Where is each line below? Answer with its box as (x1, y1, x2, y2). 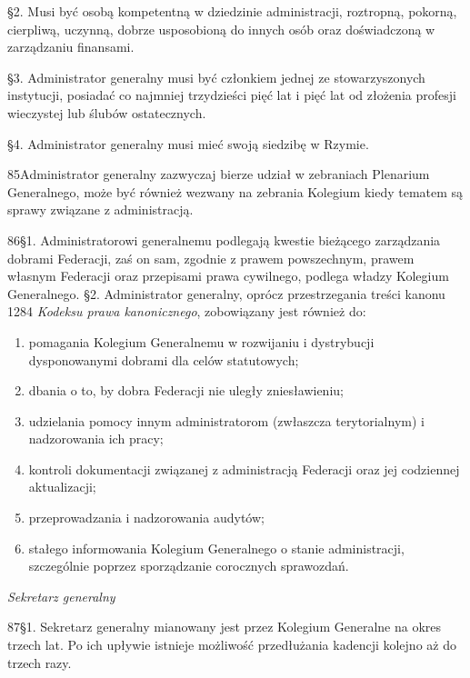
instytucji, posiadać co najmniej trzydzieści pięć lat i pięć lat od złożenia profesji (7, 85, 456, 105)
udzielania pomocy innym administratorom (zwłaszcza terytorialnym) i (28, 411, 425, 430)
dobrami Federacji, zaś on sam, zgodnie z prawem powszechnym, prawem (7, 248, 415, 267)
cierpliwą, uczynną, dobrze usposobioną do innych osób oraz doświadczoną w (7, 19, 435, 38)
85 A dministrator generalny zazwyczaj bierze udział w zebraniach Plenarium (7, 165, 430, 184)
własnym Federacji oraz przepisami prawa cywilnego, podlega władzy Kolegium (7, 266, 449, 285)
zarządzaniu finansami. (7, 37, 135, 56)
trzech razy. (7, 653, 72, 672)
